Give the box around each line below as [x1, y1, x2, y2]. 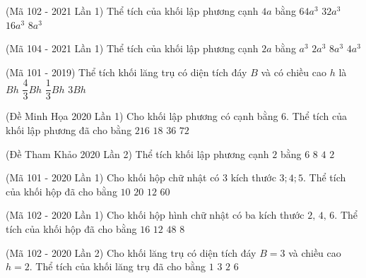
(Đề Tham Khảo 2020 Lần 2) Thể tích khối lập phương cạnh [6, 146, 269, 161]
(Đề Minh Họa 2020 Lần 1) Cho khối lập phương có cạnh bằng [6, 109, 278, 123]
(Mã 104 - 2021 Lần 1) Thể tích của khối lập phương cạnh [6, 41, 259, 56]
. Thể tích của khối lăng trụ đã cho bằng [29, 259, 206, 274]
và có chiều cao [261, 64, 326, 79]
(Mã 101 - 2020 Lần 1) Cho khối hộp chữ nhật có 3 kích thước [6, 170, 276, 185]
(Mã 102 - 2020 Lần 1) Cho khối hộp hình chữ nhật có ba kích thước [6, 207, 305, 222]
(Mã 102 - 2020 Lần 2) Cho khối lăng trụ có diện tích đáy [6, 245, 256, 260]
